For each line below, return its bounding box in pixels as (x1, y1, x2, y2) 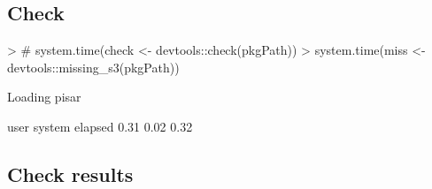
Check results (7, 160, 134, 187)
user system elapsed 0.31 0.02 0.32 (7, 117, 193, 135)
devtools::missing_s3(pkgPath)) (7, 57, 180, 76)
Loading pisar (7, 87, 81, 106)
